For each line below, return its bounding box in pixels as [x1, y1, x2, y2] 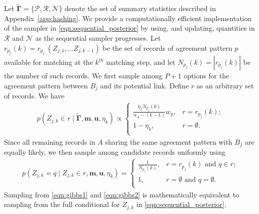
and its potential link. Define [100, 80, 189, 90]
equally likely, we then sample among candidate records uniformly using [4, 146, 226, 157]
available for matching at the [4, 57, 93, 67]
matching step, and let [106, 57, 176, 67]
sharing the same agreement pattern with [105, 136, 232, 147]
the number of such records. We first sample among [4, 70, 163, 80]
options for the [184, 70, 229, 80]
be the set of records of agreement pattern [103, 42, 232, 53]
